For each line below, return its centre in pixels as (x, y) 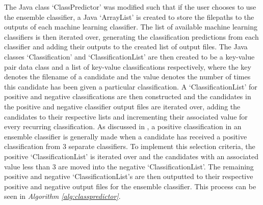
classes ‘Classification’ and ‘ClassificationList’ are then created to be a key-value (129, 56)
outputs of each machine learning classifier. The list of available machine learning (131, 27)
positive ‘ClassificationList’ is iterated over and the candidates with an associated (131, 156)
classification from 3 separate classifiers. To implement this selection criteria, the (130, 146)
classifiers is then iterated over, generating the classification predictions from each (131, 36)
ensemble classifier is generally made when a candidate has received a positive (126, 136)
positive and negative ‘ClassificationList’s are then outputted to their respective (129, 176)
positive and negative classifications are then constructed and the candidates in (128, 96)
